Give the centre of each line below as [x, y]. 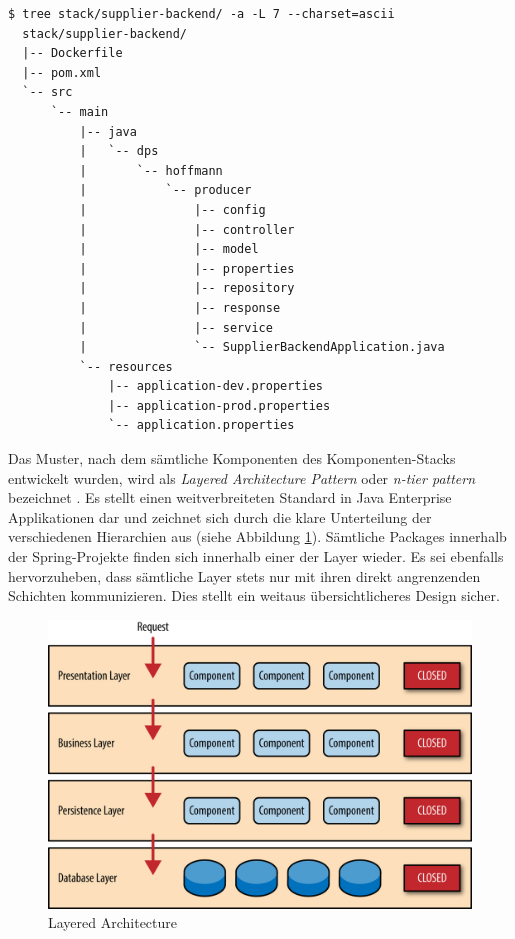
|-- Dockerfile [72, 53]
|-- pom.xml [62, 72]
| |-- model [169, 249]
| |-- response [180, 307]
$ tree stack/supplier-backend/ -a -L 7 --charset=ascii [201, 14]
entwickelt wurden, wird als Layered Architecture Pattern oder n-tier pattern [242, 477]
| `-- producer [165, 190]
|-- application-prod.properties [219, 405]
